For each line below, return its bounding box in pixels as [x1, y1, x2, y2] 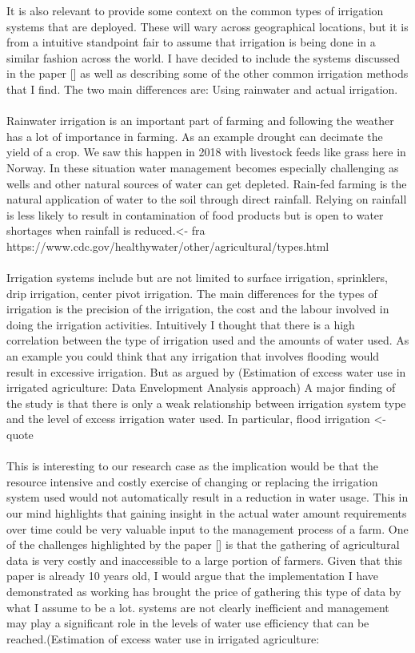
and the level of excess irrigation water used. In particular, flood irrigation [6, 410, 370, 427]
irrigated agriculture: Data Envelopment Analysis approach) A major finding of [6, 379, 396, 396]
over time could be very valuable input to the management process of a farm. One [6, 520, 409, 537]
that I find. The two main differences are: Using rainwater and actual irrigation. [6, 80, 398, 97]
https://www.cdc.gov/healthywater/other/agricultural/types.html [6, 237, 329, 254]
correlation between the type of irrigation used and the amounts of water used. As [6, 332, 409, 349]
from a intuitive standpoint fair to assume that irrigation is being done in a [6, 34, 376, 50]
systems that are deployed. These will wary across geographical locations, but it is [6, 18, 409, 34]
